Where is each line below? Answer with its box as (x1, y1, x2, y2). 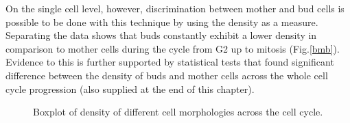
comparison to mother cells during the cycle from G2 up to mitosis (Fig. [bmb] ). (5, 41, 340, 55)
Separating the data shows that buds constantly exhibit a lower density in (5, 28, 317, 42)
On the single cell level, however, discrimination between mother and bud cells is (5, 1, 345, 15)
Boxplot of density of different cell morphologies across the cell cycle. (33, 105, 323, 119)
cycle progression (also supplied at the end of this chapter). (5, 81, 255, 96)
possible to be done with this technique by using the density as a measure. (5, 14, 318, 29)
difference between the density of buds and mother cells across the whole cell (5, 68, 328, 82)
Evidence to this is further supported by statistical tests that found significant (5, 55, 334, 69)
